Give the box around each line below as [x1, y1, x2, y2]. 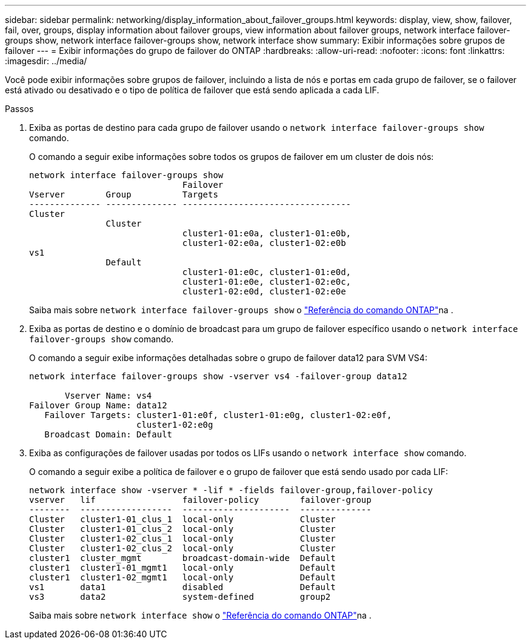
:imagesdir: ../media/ [5, 56, 87, 66]
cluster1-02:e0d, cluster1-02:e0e [182, 287, 346, 296]
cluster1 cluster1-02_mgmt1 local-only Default [29, 573, 336, 582]
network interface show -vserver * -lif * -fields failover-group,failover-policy [29, 485, 433, 495]
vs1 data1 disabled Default [29, 582, 336, 592]
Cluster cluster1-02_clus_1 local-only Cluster [29, 534, 336, 543]
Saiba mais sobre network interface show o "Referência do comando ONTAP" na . [29, 610, 372, 620]
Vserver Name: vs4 [65, 391, 152, 400]
